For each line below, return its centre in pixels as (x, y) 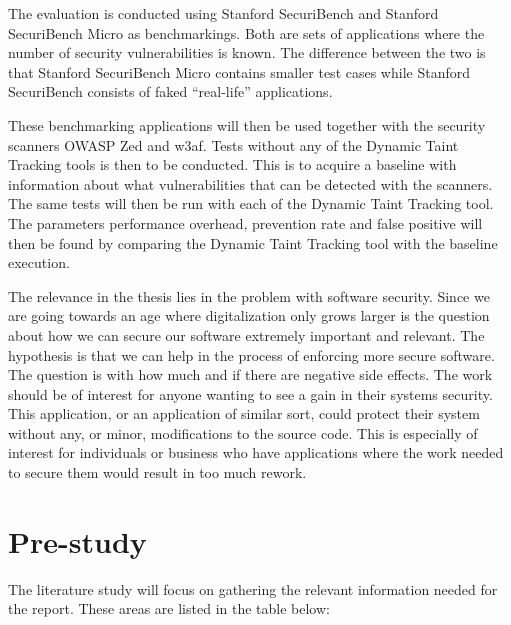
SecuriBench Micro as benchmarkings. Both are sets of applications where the (246, 32)
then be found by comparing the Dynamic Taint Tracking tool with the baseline (253, 242)
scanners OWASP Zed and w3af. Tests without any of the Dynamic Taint (233, 144)
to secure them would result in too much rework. (157, 472)
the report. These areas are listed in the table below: (169, 608)
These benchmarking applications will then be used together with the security (247, 124)
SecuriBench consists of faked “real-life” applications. (170, 91)
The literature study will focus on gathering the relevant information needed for (253, 588)
